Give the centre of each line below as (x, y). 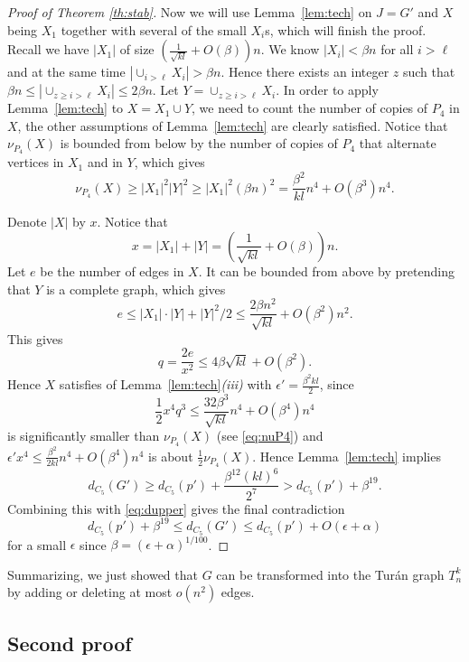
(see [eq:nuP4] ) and (270, 436)
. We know (290, 49)
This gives (35, 338)
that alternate (398, 143)
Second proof (70, 643)
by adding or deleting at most (90, 592)
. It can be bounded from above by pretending (326, 270)
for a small (37, 544)
